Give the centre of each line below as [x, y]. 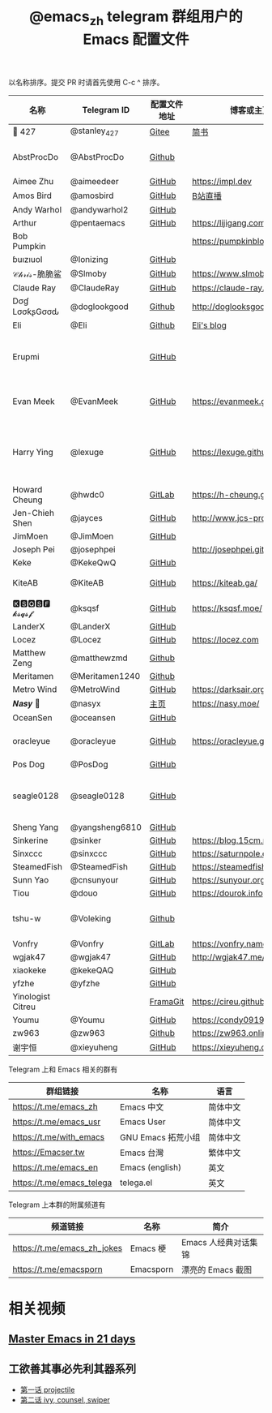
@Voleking [91, 918]
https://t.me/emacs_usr [57, 1122]
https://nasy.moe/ [225, 703]
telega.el [136, 1183]
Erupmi [26, 356]
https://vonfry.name [229, 943]
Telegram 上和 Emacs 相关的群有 [63, 1069]
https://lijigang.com [228, 222]
